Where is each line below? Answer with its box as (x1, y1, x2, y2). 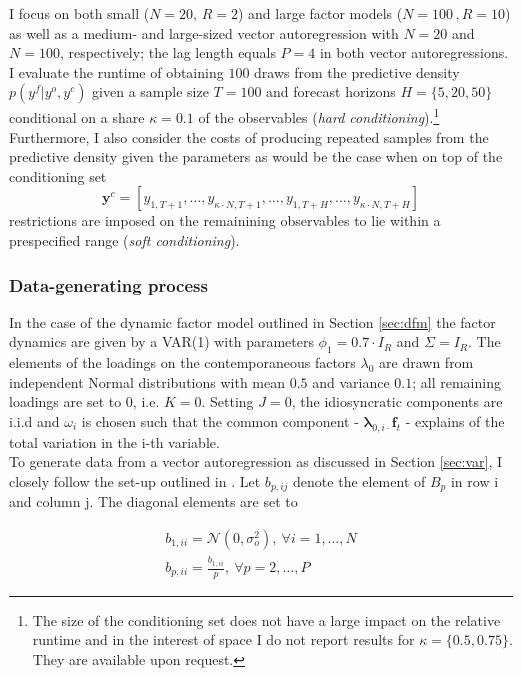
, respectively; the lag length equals (59, 42, 276, 63)
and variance (312, 371, 390, 392)
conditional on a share (9, 107, 145, 128)
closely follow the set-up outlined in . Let (9, 470, 261, 491)
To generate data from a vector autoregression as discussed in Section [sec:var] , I (9, 451, 503, 472)
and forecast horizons (266, 81, 396, 102)
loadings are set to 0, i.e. (9, 391, 160, 412)
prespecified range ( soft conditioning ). (9, 230, 240, 250)
